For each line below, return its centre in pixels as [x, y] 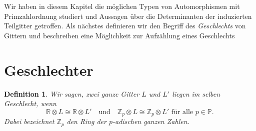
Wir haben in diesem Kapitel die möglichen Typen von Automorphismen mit [122, 6]
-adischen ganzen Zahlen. [151, 121]
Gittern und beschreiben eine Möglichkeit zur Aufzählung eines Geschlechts [119, 35]
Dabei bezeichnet [29, 121]
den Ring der [86, 121]
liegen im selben [196, 93]
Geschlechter [49, 69]
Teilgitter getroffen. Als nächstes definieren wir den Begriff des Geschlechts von [125, 26]
